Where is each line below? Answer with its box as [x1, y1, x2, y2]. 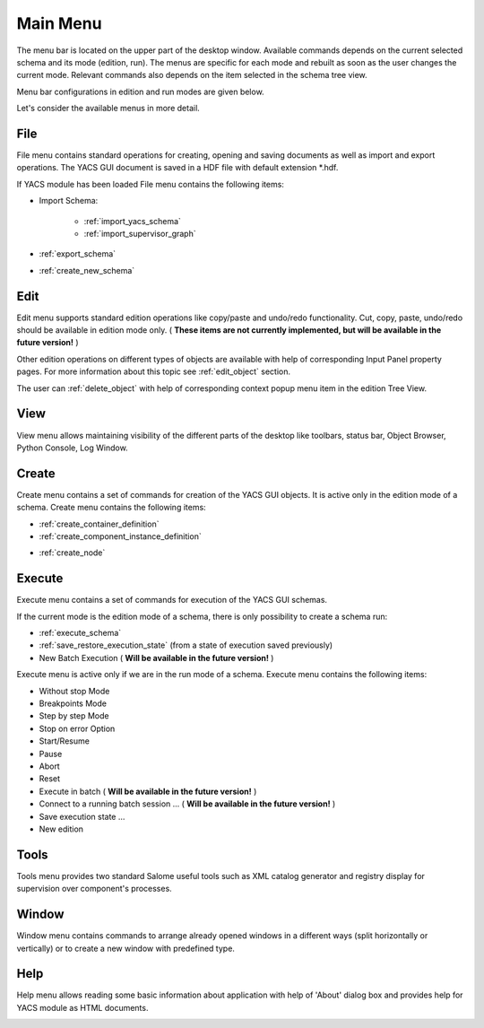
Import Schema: [39, 196, 99, 206]
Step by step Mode [39, 710, 109, 721]
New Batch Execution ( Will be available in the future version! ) [39, 652, 274, 663]
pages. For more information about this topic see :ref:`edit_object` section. [16, 366, 291, 377]
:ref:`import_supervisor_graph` [83, 228, 196, 239]
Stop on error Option [39, 723, 116, 734]
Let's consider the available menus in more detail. [16, 103, 201, 114]
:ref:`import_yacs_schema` [83, 215, 181, 226]
